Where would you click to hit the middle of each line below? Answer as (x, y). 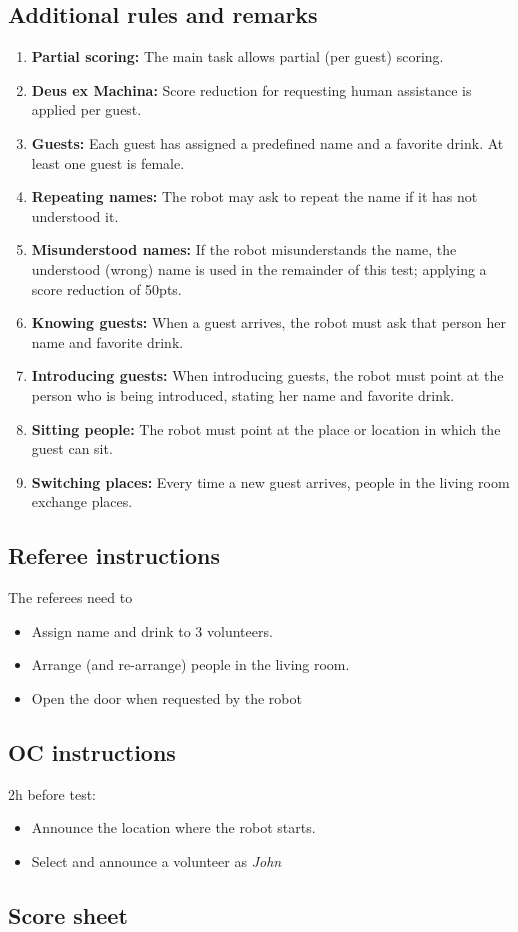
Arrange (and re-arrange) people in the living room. (190, 664)
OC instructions (92, 751)
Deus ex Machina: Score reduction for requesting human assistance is (251, 89)
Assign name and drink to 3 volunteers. (152, 630)
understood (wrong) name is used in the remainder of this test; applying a (259, 268)
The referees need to (70, 597)
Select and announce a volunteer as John (156, 860)
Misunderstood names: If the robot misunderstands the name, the (244, 249)
